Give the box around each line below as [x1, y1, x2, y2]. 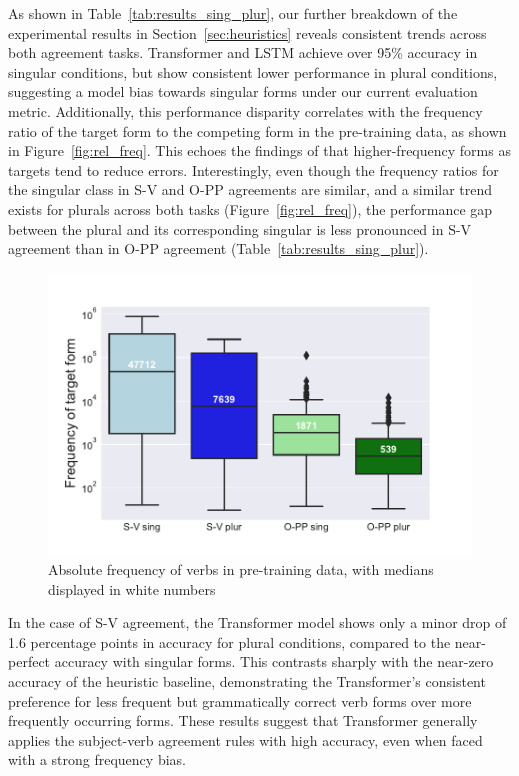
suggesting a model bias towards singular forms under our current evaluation [8, 81, 478, 102]
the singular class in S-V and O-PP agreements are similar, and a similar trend [8, 179, 493, 200]
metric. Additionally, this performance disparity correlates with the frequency [8, 100, 483, 121]
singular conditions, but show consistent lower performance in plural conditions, [8, 61, 498, 82]
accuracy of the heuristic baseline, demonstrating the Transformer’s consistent [8, 670, 486, 691]
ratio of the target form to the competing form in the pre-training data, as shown [8, 120, 507, 141]
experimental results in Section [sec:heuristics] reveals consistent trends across [8, 22, 487, 43]
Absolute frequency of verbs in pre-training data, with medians [48, 558, 434, 579]
